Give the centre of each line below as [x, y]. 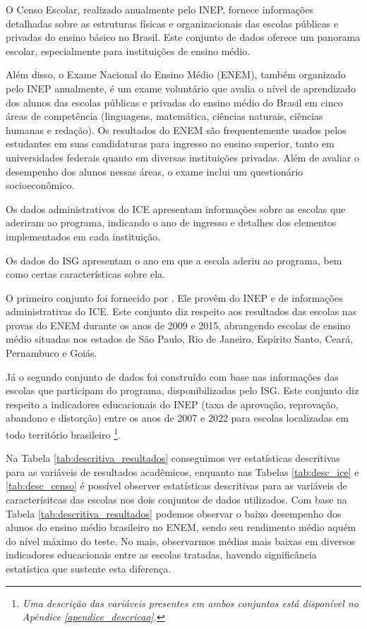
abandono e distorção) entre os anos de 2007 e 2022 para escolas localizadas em [177, 418]
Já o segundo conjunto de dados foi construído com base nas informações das [172, 376]
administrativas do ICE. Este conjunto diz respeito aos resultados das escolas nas [181, 311]
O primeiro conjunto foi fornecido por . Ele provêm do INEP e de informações [174, 297]
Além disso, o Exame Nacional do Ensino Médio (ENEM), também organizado [176, 74]
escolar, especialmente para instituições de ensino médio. [128, 50]
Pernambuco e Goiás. [52, 353]
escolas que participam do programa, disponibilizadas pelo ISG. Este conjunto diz [182, 390]
